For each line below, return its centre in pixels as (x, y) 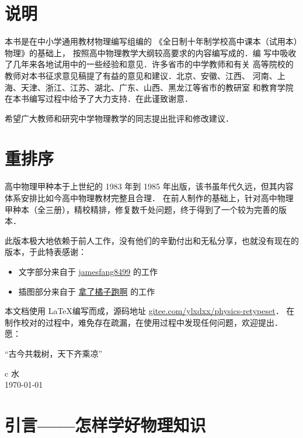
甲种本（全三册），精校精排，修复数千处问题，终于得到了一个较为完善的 (142, 209)
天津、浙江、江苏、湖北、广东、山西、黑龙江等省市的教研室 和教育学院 (157, 87)
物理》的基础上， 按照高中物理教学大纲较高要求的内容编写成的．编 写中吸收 (151, 52)
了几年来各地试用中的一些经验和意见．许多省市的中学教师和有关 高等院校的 (149, 64)
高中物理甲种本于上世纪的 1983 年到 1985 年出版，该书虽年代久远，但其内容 (149, 186)
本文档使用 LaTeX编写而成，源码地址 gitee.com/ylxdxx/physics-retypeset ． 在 (150, 311)
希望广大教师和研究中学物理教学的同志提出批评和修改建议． (119, 118)
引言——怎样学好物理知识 (105, 424)
